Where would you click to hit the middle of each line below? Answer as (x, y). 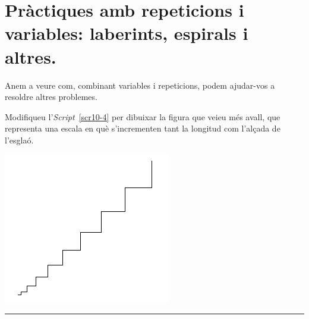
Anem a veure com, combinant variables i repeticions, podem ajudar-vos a (140, 85)
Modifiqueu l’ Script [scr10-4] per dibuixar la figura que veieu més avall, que (143, 116)
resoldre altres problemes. (51, 97)
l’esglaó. (19, 140)
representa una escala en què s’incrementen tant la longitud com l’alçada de (143, 128)
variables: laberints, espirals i (127, 33)
